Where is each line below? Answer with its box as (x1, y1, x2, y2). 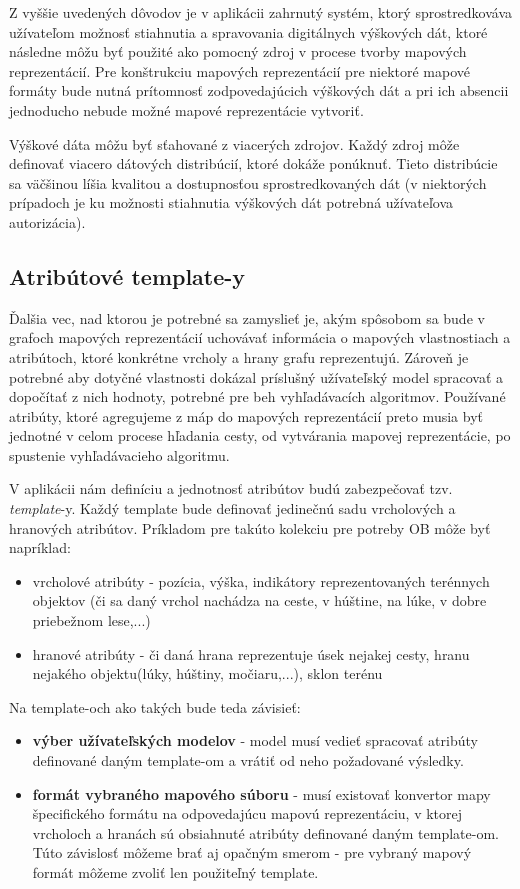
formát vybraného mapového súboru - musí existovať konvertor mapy (32, 783, 491, 804)
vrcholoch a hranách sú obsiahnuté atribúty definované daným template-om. (32, 822, 499, 843)
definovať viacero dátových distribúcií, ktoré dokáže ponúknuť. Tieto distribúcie (9, 153, 498, 174)
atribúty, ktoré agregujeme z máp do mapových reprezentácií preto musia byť (9, 405, 483, 426)
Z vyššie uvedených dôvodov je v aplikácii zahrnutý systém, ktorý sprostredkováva (9, 2, 513, 22)
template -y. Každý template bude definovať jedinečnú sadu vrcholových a (9, 498, 456, 519)
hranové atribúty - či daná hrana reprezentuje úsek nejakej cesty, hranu (32, 643, 470, 664)
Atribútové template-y (9, 260, 246, 291)
